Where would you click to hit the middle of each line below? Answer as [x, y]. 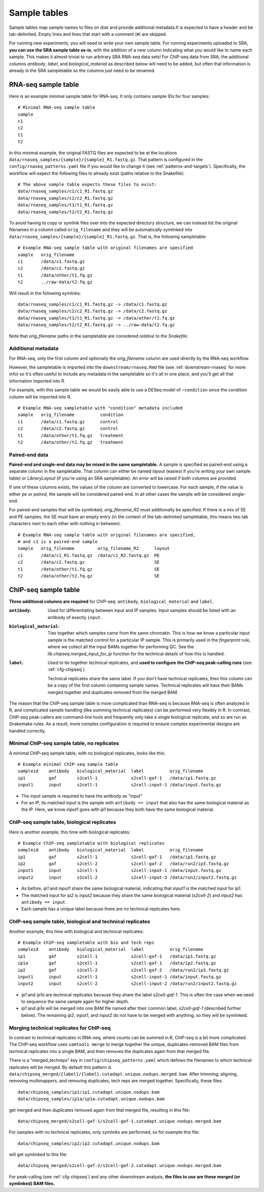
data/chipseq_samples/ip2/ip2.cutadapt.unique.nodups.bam [89, 1143]
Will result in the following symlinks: [45, 293]
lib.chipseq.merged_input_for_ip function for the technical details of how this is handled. [136, 654]
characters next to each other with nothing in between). [65, 524]
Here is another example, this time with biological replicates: [70, 832]
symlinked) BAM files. [32, 1184]
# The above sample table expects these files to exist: [88, 184]
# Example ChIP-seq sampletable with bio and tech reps [86, 942]
